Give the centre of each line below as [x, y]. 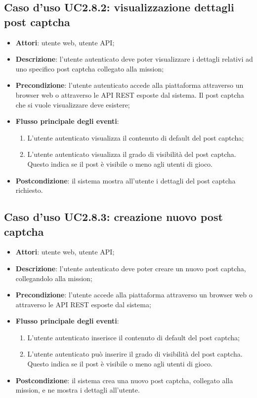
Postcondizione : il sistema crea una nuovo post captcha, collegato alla [124, 380]
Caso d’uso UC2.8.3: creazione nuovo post [113, 217]
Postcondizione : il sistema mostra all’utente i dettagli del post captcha [126, 180]
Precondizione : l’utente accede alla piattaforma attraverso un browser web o [134, 295]
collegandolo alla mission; [54, 278]
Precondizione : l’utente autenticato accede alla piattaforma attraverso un [129, 85]
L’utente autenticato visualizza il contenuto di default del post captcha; [136, 137]
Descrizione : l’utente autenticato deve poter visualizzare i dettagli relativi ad [134, 59]
